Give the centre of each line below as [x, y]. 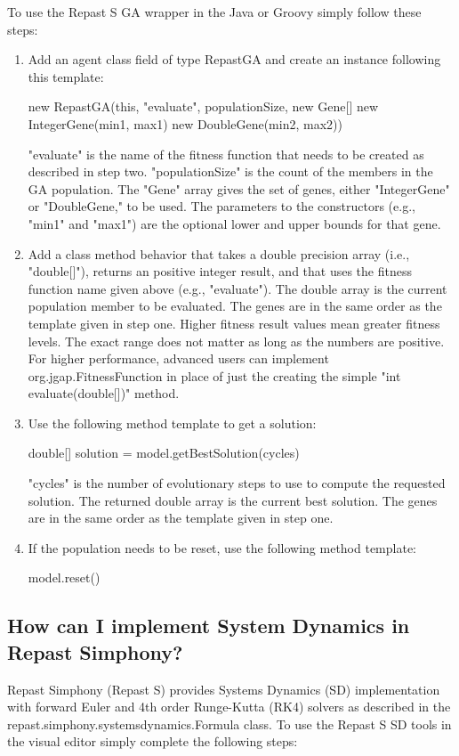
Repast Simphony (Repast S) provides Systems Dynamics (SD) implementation [224, 689]
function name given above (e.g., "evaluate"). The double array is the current [238, 288]
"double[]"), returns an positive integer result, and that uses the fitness [220, 271]
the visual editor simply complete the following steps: [153, 741]
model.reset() [64, 577]
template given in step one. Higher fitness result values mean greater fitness [234, 323]
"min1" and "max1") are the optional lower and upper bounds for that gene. [234, 223]
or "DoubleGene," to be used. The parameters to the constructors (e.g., [221, 206]
